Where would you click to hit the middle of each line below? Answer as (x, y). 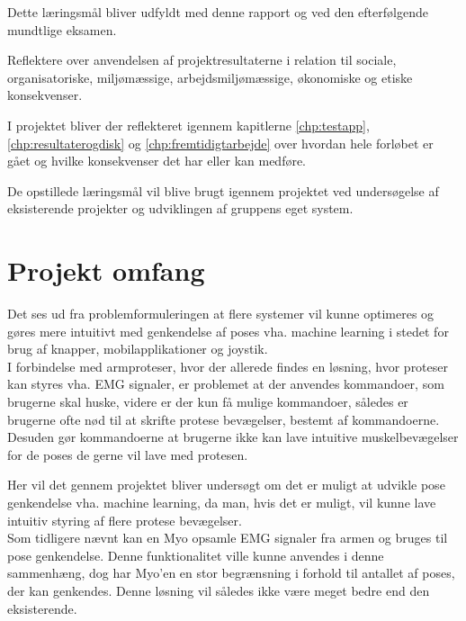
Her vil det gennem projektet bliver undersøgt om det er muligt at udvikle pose (226, 485)
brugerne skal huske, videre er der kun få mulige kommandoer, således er (208, 402)
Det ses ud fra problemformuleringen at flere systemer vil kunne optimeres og (221, 314)
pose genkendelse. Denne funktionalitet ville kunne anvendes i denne (196, 555)
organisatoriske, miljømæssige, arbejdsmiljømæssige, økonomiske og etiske (210, 77)
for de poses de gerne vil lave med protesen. (128, 454)
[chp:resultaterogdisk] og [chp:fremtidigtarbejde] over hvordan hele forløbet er (220, 143)
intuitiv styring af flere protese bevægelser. (125, 520)
